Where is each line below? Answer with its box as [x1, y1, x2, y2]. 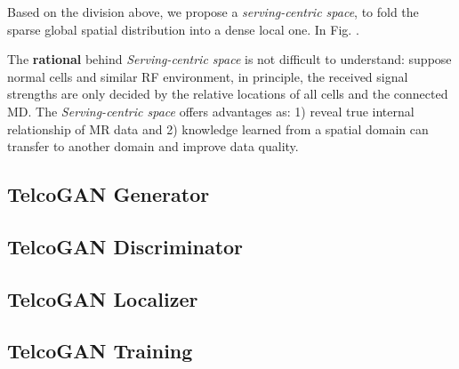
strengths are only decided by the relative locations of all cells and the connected [7, 84, 448, 103]
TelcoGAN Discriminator [7, 232, 244, 260]
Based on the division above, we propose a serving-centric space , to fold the [7, 3, 419, 20]
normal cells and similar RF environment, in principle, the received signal [7, 67, 408, 85]
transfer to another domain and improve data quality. [7, 137, 299, 156]
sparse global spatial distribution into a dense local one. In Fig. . [7, 20, 359, 38]
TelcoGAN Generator [7, 180, 210, 208]
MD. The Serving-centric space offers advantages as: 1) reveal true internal [7, 101, 415, 120]
